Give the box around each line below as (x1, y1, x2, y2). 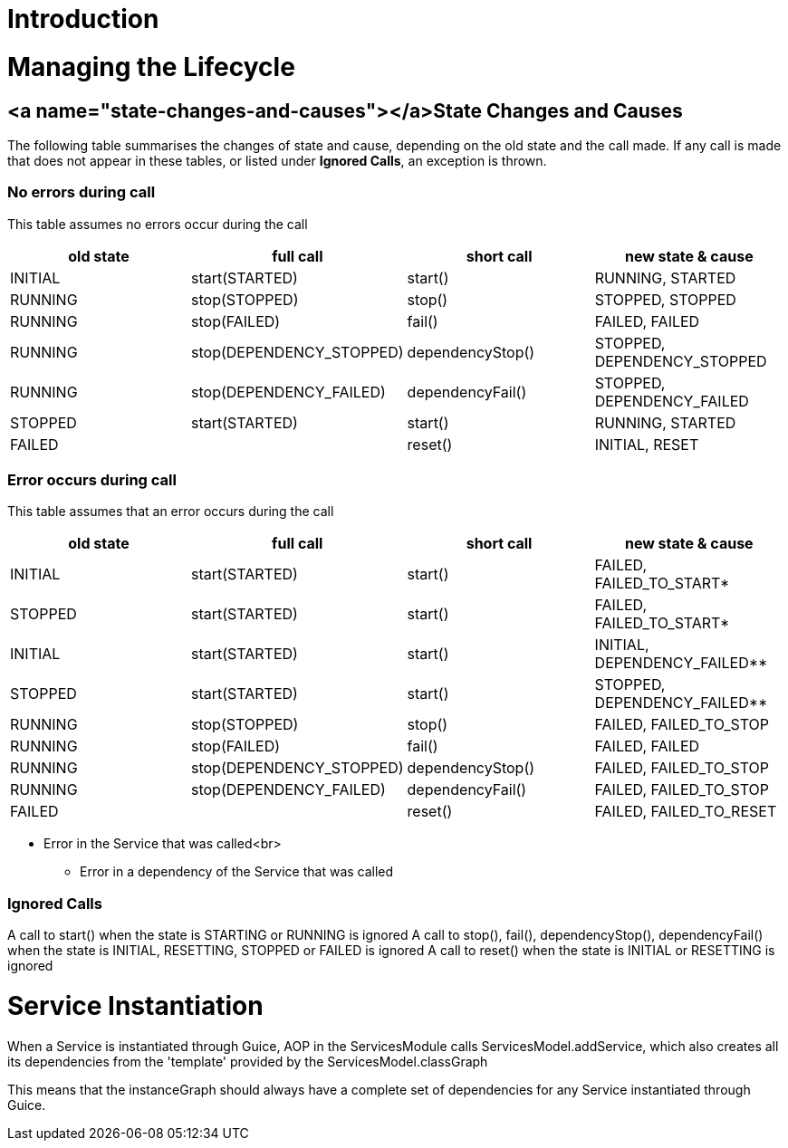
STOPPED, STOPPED (594, 290, 736, 309)
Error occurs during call (7, 471, 177, 490)
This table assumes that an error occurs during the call (7, 503, 334, 520)
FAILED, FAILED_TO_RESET (594, 802, 777, 821)
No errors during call (7, 183, 156, 202)
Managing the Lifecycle (7, 51, 295, 82)
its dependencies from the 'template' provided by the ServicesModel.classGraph (7, 1053, 488, 1069)
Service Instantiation (7, 990, 264, 1021)
